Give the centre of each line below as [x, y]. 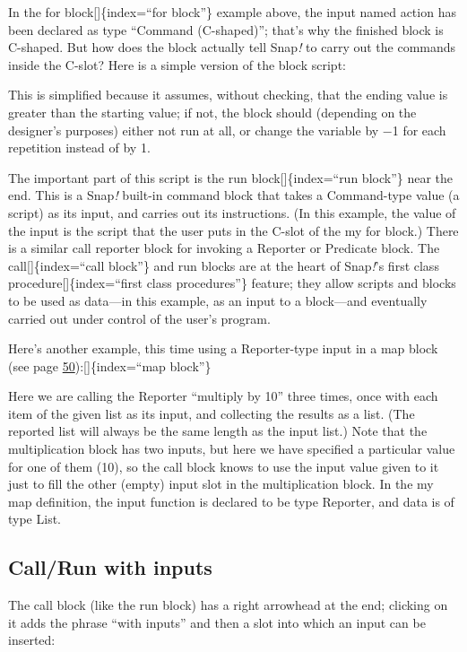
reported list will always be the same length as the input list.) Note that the [218, 431]
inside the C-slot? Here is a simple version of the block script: [177, 64]
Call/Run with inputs [110, 567]
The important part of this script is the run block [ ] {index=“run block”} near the [230, 177]
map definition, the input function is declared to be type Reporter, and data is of [231, 501]
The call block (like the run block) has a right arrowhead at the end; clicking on [228, 605]
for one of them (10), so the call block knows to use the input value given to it [224, 466]
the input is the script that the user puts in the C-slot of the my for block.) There [233, 230]
